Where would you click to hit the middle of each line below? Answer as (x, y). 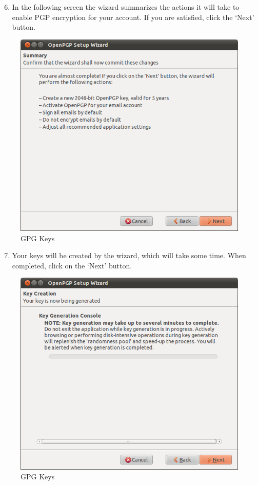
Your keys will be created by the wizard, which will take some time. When (129, 255)
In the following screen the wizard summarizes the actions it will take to (126, 7)
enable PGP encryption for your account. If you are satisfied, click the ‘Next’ (133, 17)
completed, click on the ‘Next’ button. (72, 265)
